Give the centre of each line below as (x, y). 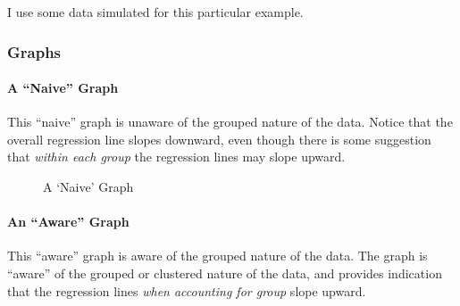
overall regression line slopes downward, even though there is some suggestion (219, 139)
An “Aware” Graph (68, 222)
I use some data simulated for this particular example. (155, 12)
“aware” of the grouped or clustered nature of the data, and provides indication (225, 273)
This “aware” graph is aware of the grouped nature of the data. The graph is (217, 256)
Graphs (34, 51)
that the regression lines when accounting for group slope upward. (187, 290)
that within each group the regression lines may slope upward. (176, 157)
